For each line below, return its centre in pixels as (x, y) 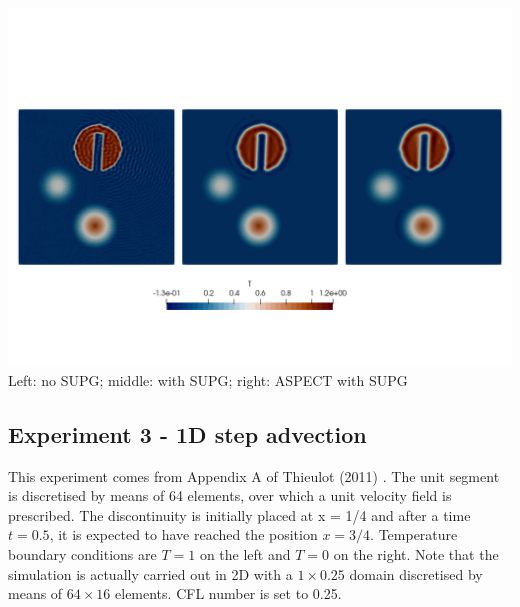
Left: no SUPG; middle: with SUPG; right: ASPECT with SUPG (208, 379)
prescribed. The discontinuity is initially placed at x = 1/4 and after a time (239, 514)
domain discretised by (416, 573)
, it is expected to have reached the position (183, 534)
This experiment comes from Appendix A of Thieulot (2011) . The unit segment (254, 475)
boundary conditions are (82, 554)
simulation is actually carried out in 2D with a (150, 573)
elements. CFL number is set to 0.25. (228, 593)
